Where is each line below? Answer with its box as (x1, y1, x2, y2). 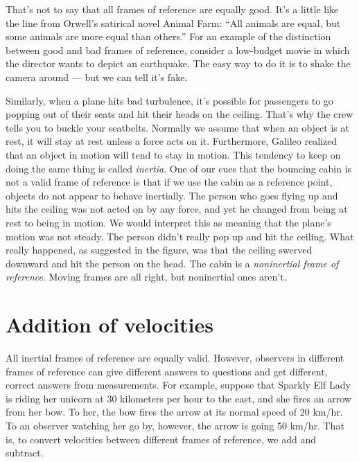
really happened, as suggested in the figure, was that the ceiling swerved (6, 242, 313, 257)
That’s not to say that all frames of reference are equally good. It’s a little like (6, 2, 339, 16)
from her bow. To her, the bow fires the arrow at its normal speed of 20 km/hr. (6, 405, 343, 419)
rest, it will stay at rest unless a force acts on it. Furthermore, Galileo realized (6, 134, 338, 148)
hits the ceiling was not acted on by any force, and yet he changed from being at (6, 202, 348, 216)
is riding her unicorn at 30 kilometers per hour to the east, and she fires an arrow (6, 391, 351, 405)
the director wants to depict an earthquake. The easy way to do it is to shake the (6, 56, 351, 71)
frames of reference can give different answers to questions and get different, (6, 364, 328, 378)
